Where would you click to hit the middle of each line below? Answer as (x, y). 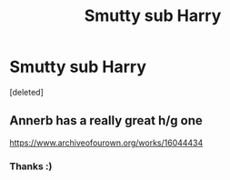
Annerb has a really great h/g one (106, 120)
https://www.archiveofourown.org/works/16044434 (106, 143)
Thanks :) (31, 166)
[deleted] (26, 92)
